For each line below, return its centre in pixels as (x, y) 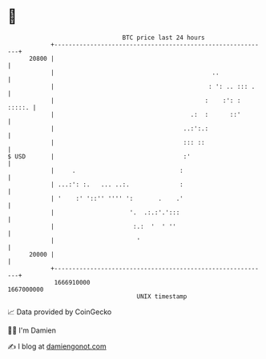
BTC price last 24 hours (163, 38)
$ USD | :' (99, 156)
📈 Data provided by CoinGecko (60, 312)
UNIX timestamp (162, 296)
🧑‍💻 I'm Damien (32, 330)
